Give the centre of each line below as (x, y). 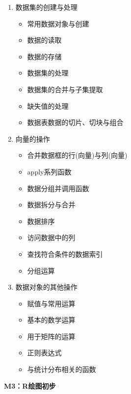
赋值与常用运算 (51, 303)
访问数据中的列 (51, 237)
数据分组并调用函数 (58, 188)
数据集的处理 (48, 73)
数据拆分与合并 (51, 205)
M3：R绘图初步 (30, 385)
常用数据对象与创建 (58, 23)
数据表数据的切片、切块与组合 (75, 122)
